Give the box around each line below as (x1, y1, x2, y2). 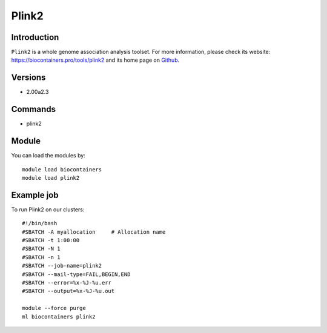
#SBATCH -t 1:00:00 (22, 237, 80, 244)
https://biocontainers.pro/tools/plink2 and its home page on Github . (11, 56, 180, 64)
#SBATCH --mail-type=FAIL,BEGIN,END (22, 271, 131, 278)
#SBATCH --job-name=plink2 (22, 262, 102, 269)
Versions (11, 73, 46, 83)
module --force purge (22, 305, 86, 312)
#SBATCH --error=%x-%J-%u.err (22, 279, 112, 286)
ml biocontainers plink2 (22, 313, 96, 320)
